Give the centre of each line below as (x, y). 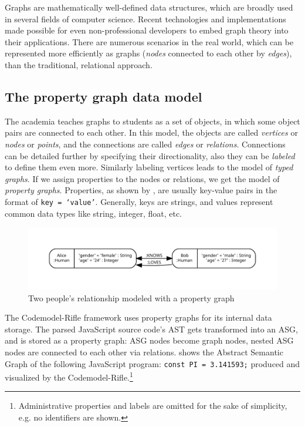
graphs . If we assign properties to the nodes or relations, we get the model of (142, 178)
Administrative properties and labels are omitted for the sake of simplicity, (153, 406)
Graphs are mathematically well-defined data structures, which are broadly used (149, 7)
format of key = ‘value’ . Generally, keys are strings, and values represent (139, 201)
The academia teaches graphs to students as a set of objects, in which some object (152, 121)
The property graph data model (104, 96)
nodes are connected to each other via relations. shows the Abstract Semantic (144, 352)
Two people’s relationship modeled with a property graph (131, 297)
